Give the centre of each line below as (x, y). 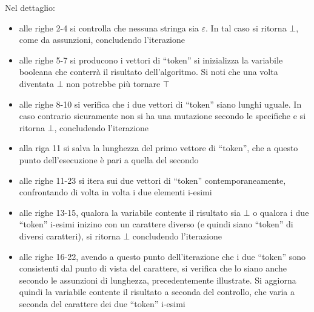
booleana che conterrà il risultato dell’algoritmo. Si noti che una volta (149, 72)
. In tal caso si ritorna (246, 28)
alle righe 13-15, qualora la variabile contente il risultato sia (130, 212)
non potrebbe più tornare (113, 83)
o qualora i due (281, 212)
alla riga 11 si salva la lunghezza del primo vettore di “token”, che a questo (159, 148)
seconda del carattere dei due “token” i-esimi (102, 303)
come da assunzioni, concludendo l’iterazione (102, 40)
